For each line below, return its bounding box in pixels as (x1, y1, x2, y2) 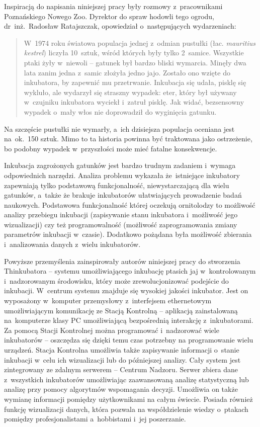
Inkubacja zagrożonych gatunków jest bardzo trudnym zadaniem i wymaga (4, 160, 236, 170)
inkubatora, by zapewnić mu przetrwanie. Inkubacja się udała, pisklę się (24, 77, 246, 88)
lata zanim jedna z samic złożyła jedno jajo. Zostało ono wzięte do (24, 67, 230, 77)
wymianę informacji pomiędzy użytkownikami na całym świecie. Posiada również (4, 393, 253, 404)
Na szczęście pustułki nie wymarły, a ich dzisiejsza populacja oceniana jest (4, 123, 235, 134)
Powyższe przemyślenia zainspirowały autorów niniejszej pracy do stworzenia (4, 255, 240, 266)
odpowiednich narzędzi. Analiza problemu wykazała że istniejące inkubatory (4, 169, 240, 180)
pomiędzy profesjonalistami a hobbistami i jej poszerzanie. (4, 413, 186, 424)
